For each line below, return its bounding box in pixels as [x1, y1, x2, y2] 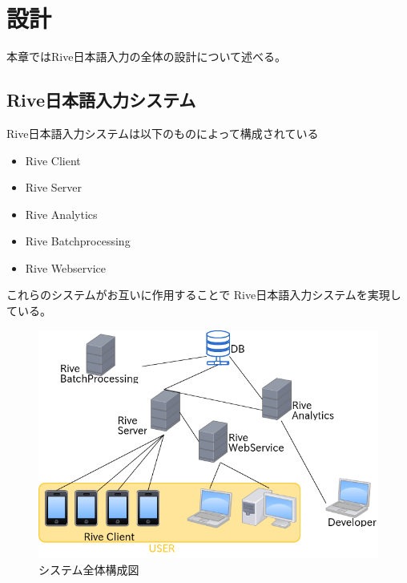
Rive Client [25, 152, 81, 168]
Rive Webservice [25, 259, 107, 276]
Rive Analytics [25, 205, 98, 222]
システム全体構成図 [38, 561, 139, 577]
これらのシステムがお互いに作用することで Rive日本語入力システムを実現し [6, 286, 401, 303]
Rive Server [25, 179, 83, 196]
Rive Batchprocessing [25, 233, 131, 249]
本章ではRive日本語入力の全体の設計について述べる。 [6, 48, 286, 65]
